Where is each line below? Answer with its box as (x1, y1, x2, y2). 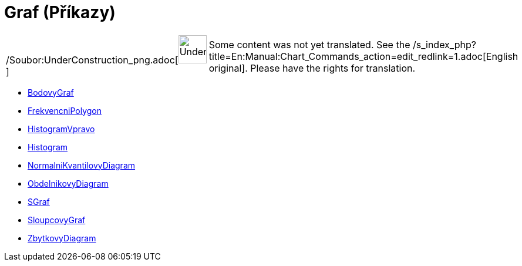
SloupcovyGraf (28, 214, 86, 225)
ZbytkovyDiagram (28, 233, 96, 243)
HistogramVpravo (28, 123, 95, 134)
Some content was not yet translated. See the (208, 38, 410, 50)
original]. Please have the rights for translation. (208, 62, 416, 74)
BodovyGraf (28, 87, 74, 97)
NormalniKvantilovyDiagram (28, 160, 136, 170)
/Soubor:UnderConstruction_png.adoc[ (6, 53, 179, 66)
